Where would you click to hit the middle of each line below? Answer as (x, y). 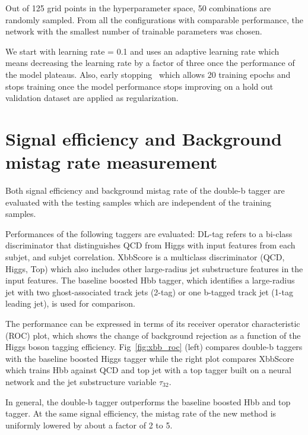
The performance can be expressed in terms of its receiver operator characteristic (153, 323)
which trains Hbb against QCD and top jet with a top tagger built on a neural (148, 370)
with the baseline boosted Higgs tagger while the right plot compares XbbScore (150, 358)
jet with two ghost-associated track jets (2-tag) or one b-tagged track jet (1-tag (149, 291)
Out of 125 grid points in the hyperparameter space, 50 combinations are (138, 8)
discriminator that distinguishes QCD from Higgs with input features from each (150, 245)
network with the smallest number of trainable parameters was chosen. (134, 31)
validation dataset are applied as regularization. (92, 98)
